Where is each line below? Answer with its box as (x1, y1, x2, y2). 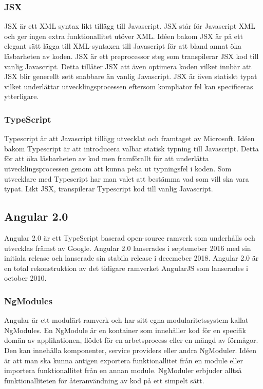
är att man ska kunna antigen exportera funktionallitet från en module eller (4, 355, 243, 365)
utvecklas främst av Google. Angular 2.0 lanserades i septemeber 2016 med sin (4, 242, 251, 253)
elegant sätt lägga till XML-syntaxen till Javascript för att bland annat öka (4, 41, 241, 51)
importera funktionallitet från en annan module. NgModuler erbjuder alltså (4, 365, 242, 376)
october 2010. (4, 273, 47, 283)
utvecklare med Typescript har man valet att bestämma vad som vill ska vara (4, 173, 249, 184)
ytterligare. (4, 91, 39, 102)
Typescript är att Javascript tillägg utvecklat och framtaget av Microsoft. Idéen (4, 133, 255, 144)
